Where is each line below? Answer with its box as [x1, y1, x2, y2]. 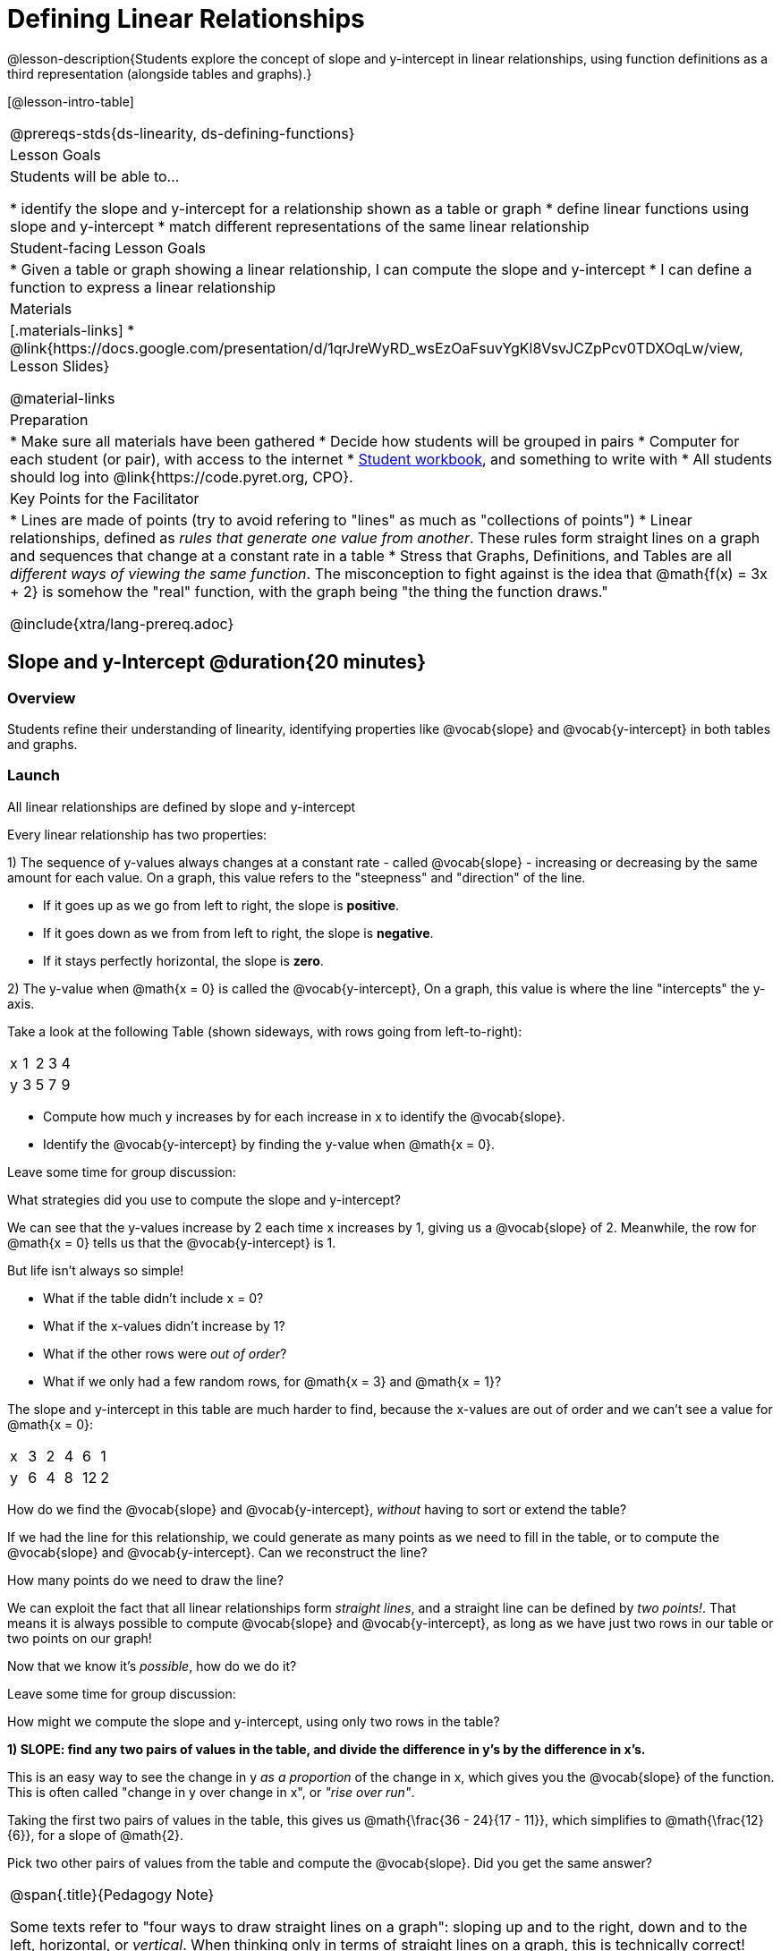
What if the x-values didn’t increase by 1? [43, 1317, 285, 1333]
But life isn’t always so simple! [7, 1262, 184, 1278]
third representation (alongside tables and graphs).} [7, 65, 312, 81]
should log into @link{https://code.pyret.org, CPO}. [10, 467, 353, 486]
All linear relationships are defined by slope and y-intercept [7, 798, 356, 814]
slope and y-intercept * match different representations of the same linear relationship [10, 217, 590, 235]
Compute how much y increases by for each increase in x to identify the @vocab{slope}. [43, 1108, 565, 1124]
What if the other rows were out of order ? [43, 1345, 287, 1361]
